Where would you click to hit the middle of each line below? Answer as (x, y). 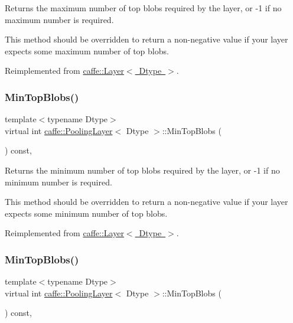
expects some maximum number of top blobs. (87, 50)
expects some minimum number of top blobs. (86, 213)
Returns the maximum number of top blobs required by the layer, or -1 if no (143, 8)
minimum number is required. (58, 182)
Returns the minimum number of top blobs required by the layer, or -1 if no (142, 170)
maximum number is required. (59, 19)
